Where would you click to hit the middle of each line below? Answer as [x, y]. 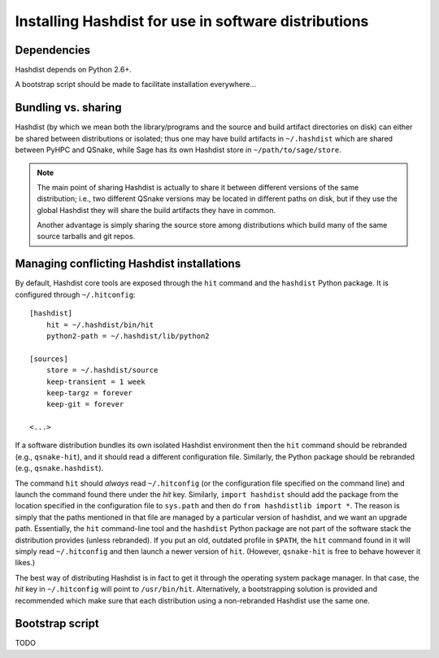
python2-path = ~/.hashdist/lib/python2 [128, 336]
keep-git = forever [85, 404]
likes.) [25, 563]
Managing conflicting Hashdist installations [128, 264]
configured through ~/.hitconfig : [75, 294]
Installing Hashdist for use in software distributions [192, 21]
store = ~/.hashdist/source [102, 370]
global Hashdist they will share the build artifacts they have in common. [156, 210]
